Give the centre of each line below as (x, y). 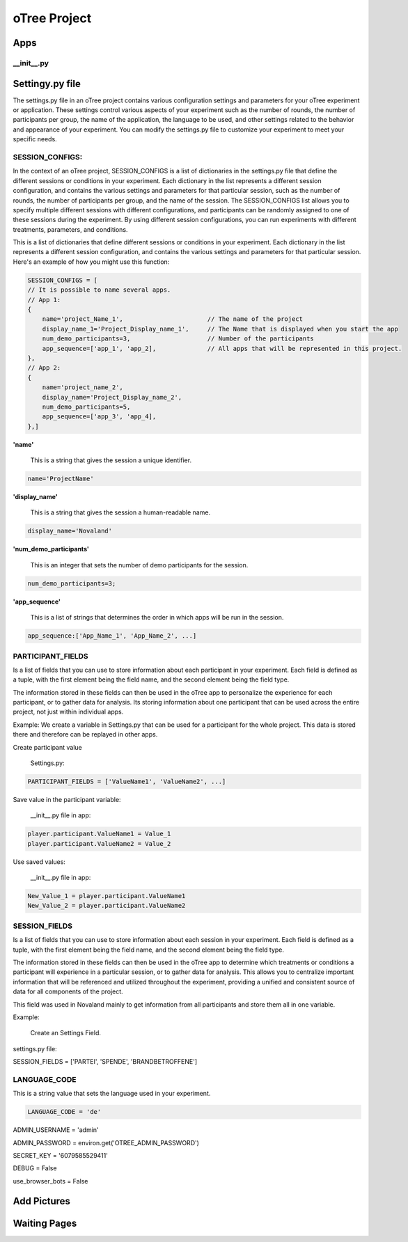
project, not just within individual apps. (68, 712)
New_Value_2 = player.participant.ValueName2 (107, 906)
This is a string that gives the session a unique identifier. (111, 460)
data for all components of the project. (68, 991)
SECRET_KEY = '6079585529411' (60, 1156)
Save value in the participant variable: (67, 799)
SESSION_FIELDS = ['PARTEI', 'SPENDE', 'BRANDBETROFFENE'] (105, 1062)
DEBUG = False (35, 1168)
